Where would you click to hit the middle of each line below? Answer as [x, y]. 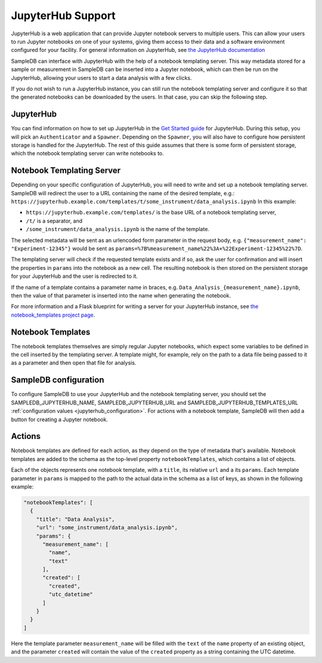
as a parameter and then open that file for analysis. [74, 363]
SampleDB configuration [58, 380]
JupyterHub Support [63, 16]
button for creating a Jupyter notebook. [60, 419]
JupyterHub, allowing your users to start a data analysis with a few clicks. [101, 78]
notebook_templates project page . [53, 315]
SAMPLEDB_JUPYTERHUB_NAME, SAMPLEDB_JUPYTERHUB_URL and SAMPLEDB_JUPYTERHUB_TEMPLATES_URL [154, 403]
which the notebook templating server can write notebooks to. [87, 154]
